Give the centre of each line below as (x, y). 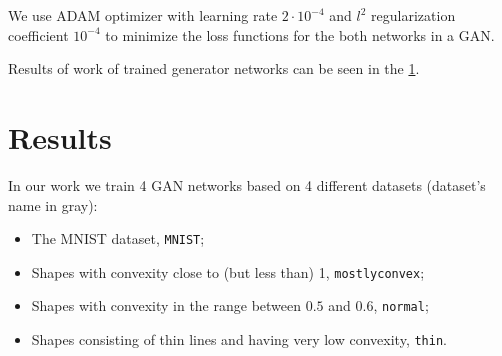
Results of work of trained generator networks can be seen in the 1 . (214, 68)
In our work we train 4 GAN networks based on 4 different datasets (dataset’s (247, 184)
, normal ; (401, 305)
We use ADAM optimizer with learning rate (143, 15)
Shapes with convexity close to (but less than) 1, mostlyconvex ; (228, 271)
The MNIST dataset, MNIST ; (118, 238)
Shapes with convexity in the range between (166, 305)
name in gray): (53, 204)
